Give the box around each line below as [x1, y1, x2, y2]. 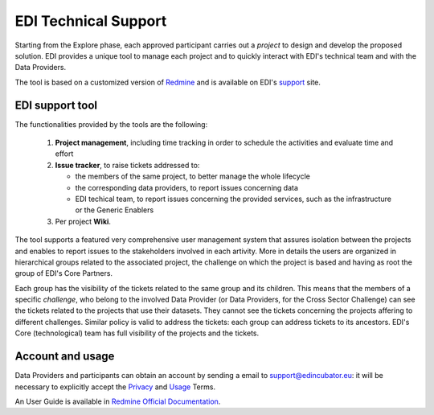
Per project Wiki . [55, 216, 112, 226]
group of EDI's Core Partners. [14, 269, 113, 278]
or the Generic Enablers [75, 205, 154, 215]
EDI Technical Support [14, 12, 167, 30]
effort [55, 149, 74, 158]
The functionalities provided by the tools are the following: [14, 119, 208, 129]
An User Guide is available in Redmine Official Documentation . [14, 397, 221, 406]
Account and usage [14, 350, 115, 364]
